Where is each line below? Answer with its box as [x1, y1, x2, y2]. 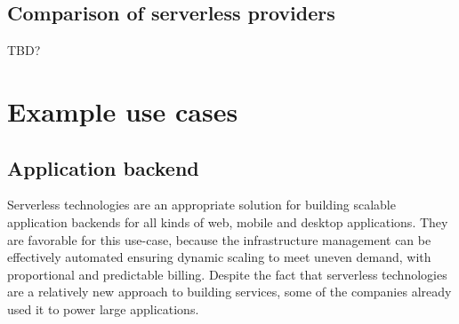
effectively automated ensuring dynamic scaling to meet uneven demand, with [7, 248, 431, 266]
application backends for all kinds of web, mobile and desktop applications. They [7, 212, 448, 231]
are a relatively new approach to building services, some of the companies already [7, 282, 452, 301]
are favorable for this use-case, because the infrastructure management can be [7, 230, 431, 249]
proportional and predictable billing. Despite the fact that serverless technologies [7, 265, 447, 283]
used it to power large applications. [7, 299, 199, 318]
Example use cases [7, 92, 238, 129]
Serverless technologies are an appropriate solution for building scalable [7, 195, 396, 214]
